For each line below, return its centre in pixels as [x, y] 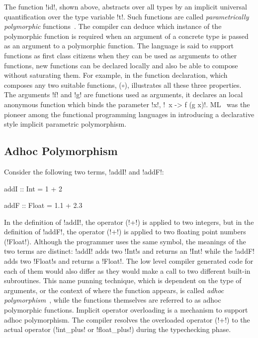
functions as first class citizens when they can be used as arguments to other [121, 55]
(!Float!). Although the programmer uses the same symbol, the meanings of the [125, 241]
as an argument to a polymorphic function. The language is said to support [119, 46]
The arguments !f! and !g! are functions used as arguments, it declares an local [124, 94]
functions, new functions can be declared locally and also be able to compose [121, 65]
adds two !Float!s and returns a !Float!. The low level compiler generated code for [129, 261]
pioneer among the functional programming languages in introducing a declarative [129, 114]
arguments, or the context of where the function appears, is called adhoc [114, 290]
